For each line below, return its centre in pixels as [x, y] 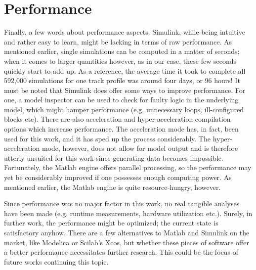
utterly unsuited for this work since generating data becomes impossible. [114, 157]
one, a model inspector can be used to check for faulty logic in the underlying [121, 100]
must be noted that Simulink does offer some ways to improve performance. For [125, 90]
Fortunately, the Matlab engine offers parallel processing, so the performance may [128, 167]
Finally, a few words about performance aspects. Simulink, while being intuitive [125, 32]
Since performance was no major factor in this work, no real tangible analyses [122, 203]
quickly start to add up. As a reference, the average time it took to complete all [125, 70]
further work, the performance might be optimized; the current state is [111, 223]
